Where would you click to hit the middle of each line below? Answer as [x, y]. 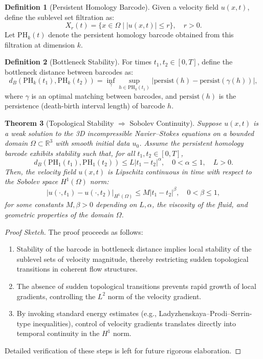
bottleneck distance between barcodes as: [69, 71]
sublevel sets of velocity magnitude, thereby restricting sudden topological [133, 259]
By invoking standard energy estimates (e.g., [86, 313]
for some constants [34, 204]
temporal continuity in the [58, 333]
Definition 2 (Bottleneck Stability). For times [78, 62]
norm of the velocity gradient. [155, 296]
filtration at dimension [40, 44]
